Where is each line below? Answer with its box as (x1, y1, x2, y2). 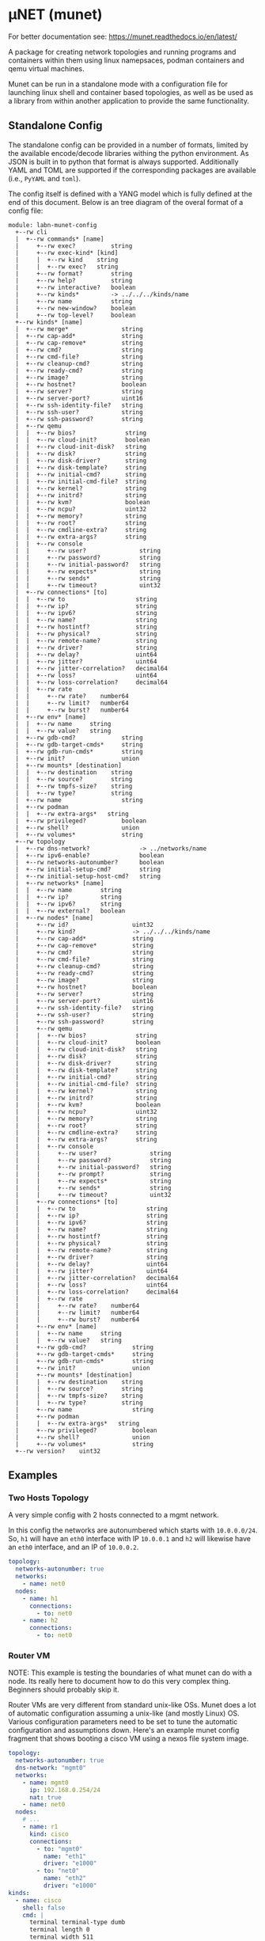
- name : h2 (22, 1616, 59, 1624)
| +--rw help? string (15, 276, 133, 284)
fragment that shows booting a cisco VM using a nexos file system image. (8, 1734, 249, 1743)
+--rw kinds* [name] (15, 318, 83, 326)
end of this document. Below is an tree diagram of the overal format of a (8, 197, 244, 207)
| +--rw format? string (15, 269, 133, 278)
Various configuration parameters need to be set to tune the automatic (8, 1717, 238, 1726)
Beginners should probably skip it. (8, 1685, 120, 1695)
